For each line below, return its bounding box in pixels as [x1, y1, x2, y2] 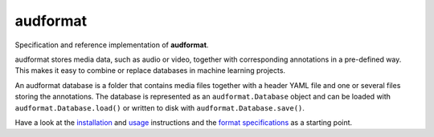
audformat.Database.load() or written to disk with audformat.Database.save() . [14, 103, 305, 112]
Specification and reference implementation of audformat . [14, 40, 209, 50]
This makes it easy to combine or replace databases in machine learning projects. [14, 66, 285, 75]
